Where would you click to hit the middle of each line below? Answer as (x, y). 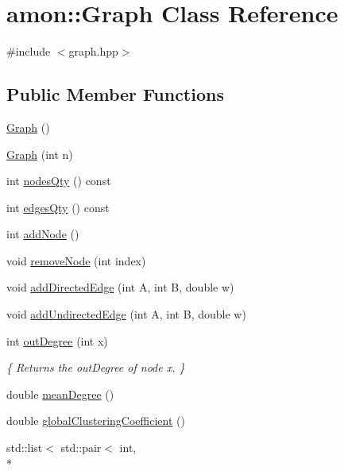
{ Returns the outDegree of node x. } (96, 367)
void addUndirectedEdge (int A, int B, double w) (126, 314)
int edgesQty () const (58, 207)
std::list (25, 448)
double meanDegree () (60, 394)
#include (29, 51)
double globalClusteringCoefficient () (96, 421)
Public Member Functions (115, 94)
